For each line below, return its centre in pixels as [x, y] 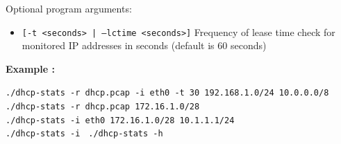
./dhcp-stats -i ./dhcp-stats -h [84, 134]
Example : [30, 68]
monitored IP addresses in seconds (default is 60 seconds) [144, 45]
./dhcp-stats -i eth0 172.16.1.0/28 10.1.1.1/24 [120, 120]
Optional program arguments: [69, 8]
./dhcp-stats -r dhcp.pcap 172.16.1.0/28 [103, 107]
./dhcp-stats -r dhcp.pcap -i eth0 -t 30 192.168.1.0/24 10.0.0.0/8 [167, 93]
